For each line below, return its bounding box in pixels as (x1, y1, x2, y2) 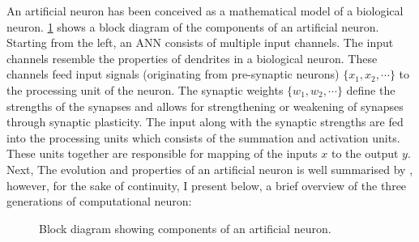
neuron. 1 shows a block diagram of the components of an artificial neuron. (6, 18, 379, 35)
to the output (331, 145, 399, 162)
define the (346, 81, 395, 98)
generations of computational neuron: (6, 193, 192, 210)
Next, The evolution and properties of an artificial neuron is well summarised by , (6, 160, 413, 177)
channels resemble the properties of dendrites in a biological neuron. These (6, 49, 378, 66)
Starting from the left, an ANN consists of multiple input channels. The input (6, 34, 394, 51)
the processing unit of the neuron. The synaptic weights (6, 81, 284, 98)
